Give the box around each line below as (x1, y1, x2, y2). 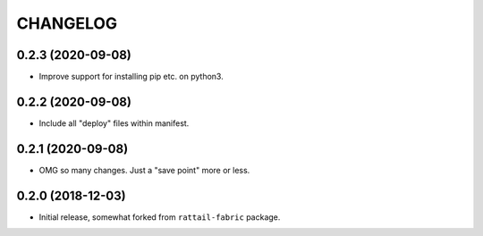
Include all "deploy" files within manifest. (38, 117, 190, 129)
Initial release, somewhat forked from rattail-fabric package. (38, 211, 281, 223)
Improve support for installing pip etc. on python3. (38, 72, 224, 82)
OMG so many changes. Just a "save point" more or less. (38, 164, 250, 175)
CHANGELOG (16, 13, 118, 33)
